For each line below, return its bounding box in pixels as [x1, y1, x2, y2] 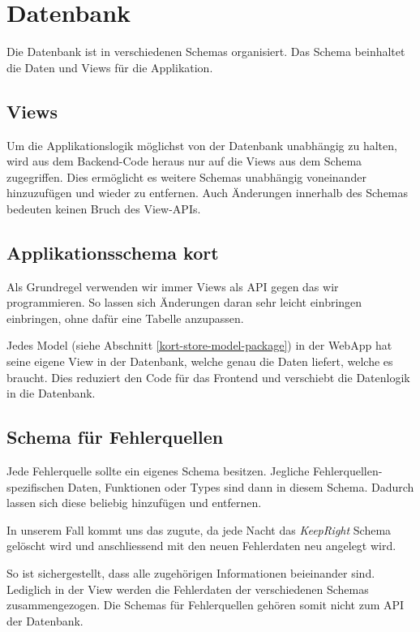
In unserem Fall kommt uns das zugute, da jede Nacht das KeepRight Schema [6, 521, 392, 538]
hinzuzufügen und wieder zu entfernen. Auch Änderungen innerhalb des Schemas [6, 184, 409, 201]
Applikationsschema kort [6, 239, 219, 264]
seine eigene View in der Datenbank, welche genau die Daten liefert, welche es [6, 353, 393, 370]
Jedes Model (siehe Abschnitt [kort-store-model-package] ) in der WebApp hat [6, 337, 392, 354]
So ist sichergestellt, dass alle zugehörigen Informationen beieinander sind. [6, 565, 375, 582]
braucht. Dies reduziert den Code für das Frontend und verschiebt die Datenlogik [6, 368, 410, 385]
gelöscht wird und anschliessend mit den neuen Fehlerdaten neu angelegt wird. [6, 537, 396, 554]
